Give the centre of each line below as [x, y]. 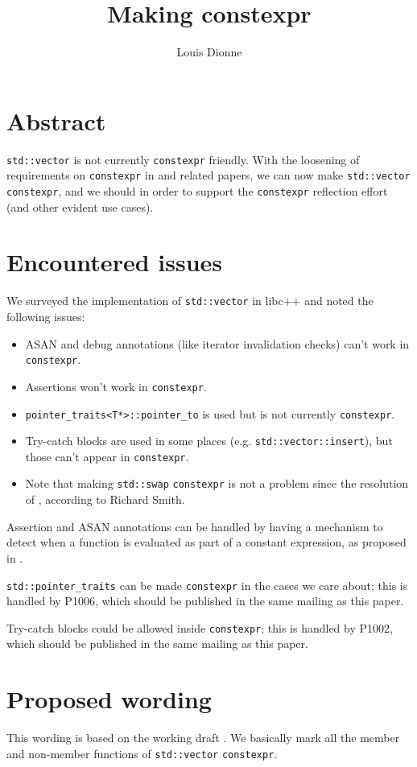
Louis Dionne [209, 52]
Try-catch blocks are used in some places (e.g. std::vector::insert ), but [209, 441]
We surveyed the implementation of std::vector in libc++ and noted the [190, 301]
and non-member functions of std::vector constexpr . [142, 753]
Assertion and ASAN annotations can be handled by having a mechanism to [195, 526]
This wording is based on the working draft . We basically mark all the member [203, 738]
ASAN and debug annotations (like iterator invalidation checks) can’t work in [217, 343]
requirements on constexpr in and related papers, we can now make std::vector [208, 175]
